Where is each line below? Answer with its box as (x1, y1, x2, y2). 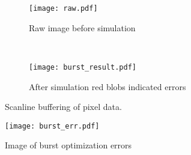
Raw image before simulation (29, 21, 136, 34)
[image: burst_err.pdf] (5, 121, 100, 130)
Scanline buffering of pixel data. (5, 100, 122, 113)
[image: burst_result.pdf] (29, 62, 136, 71)
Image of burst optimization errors (5, 139, 132, 151)
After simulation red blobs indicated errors (29, 80, 186, 93)
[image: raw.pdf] (29, 4, 98, 13)
